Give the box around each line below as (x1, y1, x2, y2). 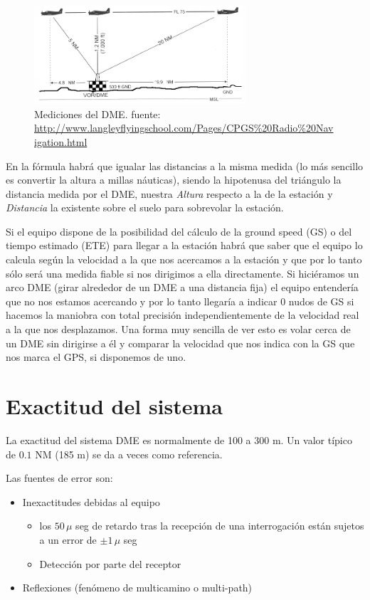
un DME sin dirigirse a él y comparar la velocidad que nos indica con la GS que (6, 335, 355, 350)
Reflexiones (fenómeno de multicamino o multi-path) (22, 580, 253, 595)
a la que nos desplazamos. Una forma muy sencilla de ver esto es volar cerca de (6, 322, 351, 337)
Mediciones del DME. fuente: (34, 106, 161, 121)
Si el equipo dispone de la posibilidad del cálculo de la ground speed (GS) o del (6, 223, 352, 238)
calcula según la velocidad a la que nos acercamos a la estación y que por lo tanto (6, 252, 362, 267)
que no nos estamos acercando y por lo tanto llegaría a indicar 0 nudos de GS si (6, 293, 354, 308)
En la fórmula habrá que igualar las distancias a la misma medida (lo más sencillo (6, 158, 364, 173)
